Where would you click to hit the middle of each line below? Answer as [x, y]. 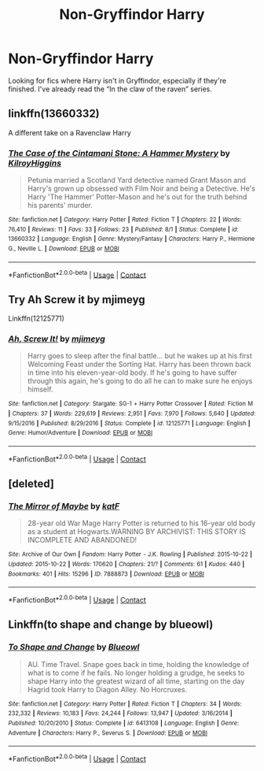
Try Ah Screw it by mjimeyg [77, 300]
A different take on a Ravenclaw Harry [70, 132]
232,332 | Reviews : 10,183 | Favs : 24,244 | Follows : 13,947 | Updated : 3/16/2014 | [121, 714]
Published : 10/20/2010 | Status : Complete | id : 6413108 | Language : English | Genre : [124, 723]
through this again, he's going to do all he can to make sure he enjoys [140, 381]
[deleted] [31, 484]
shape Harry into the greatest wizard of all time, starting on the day [136, 681]
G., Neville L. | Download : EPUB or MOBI [64, 249]
